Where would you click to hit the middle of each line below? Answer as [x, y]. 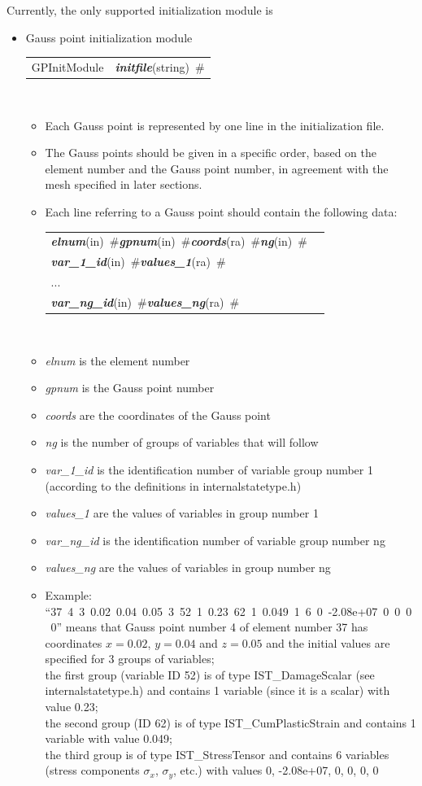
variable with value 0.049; [109, 738]
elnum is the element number [117, 360]
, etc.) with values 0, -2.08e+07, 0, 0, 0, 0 [276, 770]
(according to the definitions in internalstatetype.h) [173, 485]
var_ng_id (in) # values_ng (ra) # [145, 301]
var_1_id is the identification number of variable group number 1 [209, 469]
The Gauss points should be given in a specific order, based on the [211, 153]
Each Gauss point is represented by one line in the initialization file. [215, 125]
